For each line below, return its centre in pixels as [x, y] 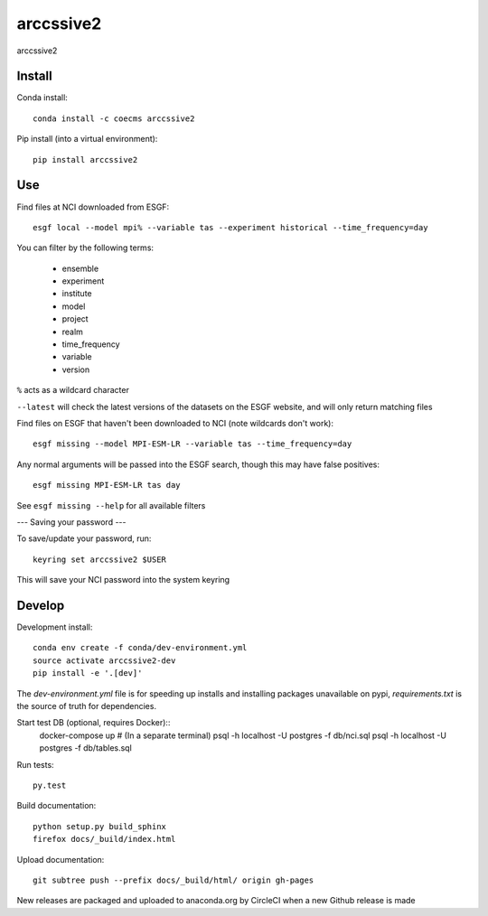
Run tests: [35, 764]
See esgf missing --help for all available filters [111, 505]
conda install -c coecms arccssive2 [114, 118]
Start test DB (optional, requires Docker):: [94, 723]
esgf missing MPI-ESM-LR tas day [107, 485]
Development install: [55, 627]
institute [77, 294]
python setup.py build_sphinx [100, 826]
